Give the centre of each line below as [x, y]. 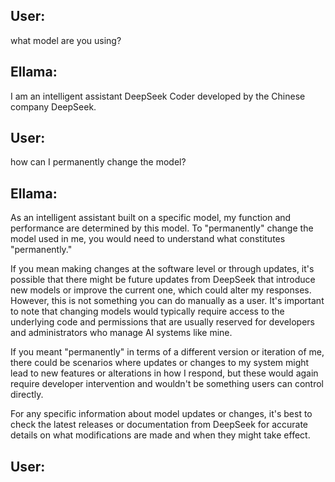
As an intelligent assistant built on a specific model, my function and [151, 218]
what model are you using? [66, 40]
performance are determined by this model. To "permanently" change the [162, 228]
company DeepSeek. [53, 106]
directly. [27, 395]
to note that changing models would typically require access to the [147, 311]
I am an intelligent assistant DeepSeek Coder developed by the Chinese [158, 96]
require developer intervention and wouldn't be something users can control [167, 384]
